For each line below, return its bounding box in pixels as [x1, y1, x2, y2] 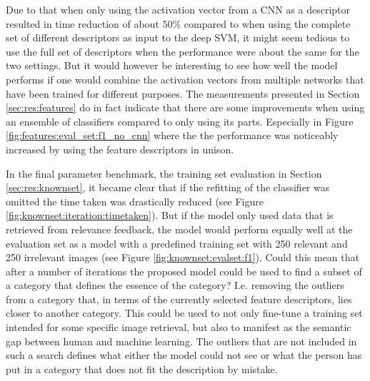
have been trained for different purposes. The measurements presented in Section [6, 86, 360, 101]
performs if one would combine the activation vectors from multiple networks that [6, 71, 364, 86]
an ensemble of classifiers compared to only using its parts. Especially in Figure [6, 113, 354, 128]
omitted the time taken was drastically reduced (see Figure [6, 193, 264, 208]
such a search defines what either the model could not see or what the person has [6, 347, 362, 362]
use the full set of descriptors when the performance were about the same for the [6, 44, 359, 59]
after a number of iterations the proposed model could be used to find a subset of [6, 263, 362, 278]
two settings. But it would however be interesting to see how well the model [6, 58, 338, 73]
